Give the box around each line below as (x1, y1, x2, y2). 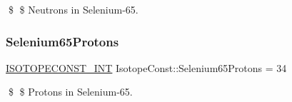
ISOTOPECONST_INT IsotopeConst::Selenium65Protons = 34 (6, 60, 287, 75)
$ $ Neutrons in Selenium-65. (8, 2, 139, 16)
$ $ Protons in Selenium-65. (8, 84, 133, 99)
